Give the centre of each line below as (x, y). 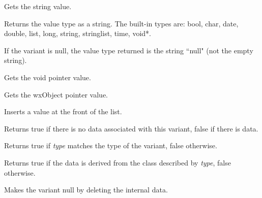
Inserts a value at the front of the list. (63, 111)
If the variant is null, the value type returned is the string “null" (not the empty (129, 50)
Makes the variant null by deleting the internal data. (86, 190)
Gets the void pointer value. (48, 77)
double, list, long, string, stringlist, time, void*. (78, 33)
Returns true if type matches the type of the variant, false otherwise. (111, 145)
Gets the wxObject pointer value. (56, 94)
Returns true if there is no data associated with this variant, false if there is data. (131, 128)
